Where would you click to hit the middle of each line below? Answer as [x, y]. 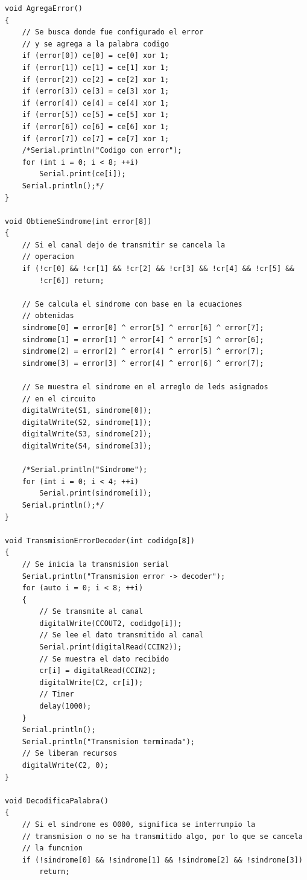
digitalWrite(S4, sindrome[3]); [87, 446]
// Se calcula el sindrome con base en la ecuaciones [132, 304]
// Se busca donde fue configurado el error [113, 32]
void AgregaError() [44, 8]
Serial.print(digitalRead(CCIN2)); [111, 647]
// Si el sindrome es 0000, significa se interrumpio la [139, 824]
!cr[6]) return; [72, 280]
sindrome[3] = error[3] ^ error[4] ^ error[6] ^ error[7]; [143, 363]
